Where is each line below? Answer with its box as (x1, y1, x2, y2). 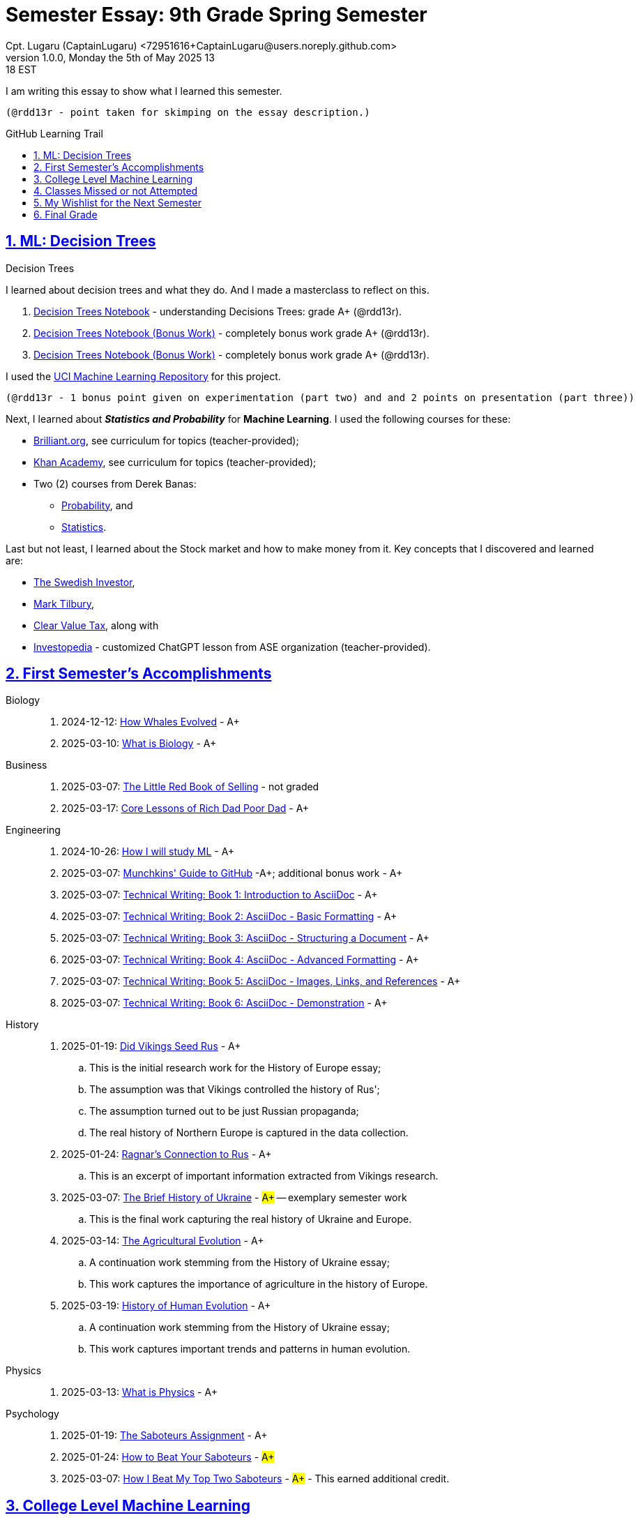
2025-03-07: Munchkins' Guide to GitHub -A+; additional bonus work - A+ (61, 867, 403, 880)
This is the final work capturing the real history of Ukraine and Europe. (89, 1213, 412, 1226)
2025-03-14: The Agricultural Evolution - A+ (61, 1235, 264, 1247)
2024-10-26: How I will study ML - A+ (61, 845, 235, 858)
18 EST (6, 63, 37, 75)
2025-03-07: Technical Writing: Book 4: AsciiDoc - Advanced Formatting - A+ (61, 954, 419, 966)
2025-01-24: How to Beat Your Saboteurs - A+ (61, 1451, 275, 1463)
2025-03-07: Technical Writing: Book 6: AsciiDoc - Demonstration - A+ (61, 997, 388, 1009)
